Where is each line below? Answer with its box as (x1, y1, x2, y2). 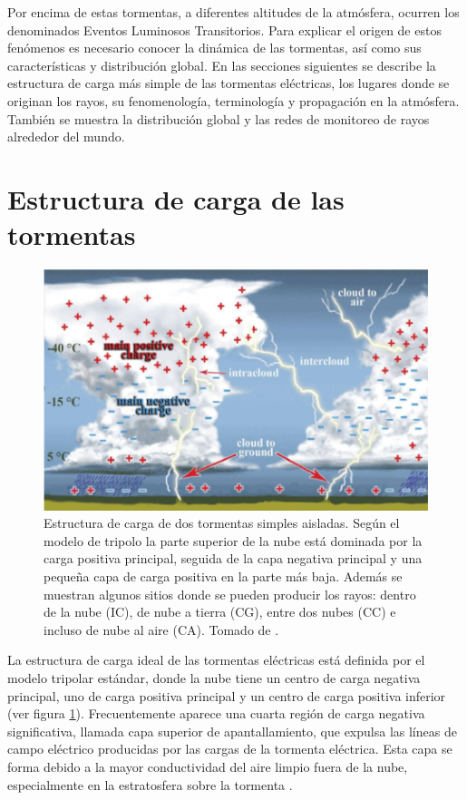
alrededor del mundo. (7, 127, 125, 146)
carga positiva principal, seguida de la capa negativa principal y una (44, 549, 423, 568)
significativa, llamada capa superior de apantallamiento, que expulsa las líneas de (7, 721, 457, 740)
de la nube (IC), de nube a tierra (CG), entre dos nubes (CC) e (44, 602, 396, 621)
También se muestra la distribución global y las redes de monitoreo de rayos (7, 109, 430, 128)
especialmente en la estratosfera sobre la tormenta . (7, 775, 293, 794)
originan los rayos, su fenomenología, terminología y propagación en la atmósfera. (7, 91, 460, 110)
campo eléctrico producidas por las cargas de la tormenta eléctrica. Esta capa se (7, 739, 452, 758)
